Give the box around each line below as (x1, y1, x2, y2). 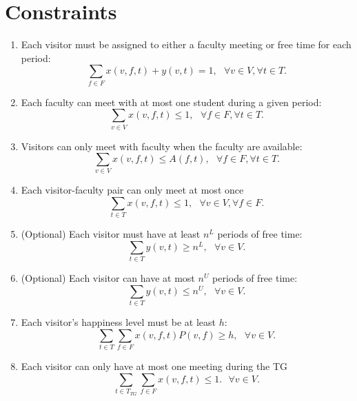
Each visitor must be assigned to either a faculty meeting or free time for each (21, 37, 351, 52)
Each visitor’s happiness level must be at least (21, 315, 216, 329)
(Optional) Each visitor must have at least (21, 227, 201, 241)
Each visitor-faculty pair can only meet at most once (21, 183, 244, 197)
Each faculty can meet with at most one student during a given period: (21, 94, 322, 109)
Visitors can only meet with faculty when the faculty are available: (21, 138, 303, 153)
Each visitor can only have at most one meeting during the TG (21, 359, 288, 373)
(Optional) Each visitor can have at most (21, 271, 195, 285)
